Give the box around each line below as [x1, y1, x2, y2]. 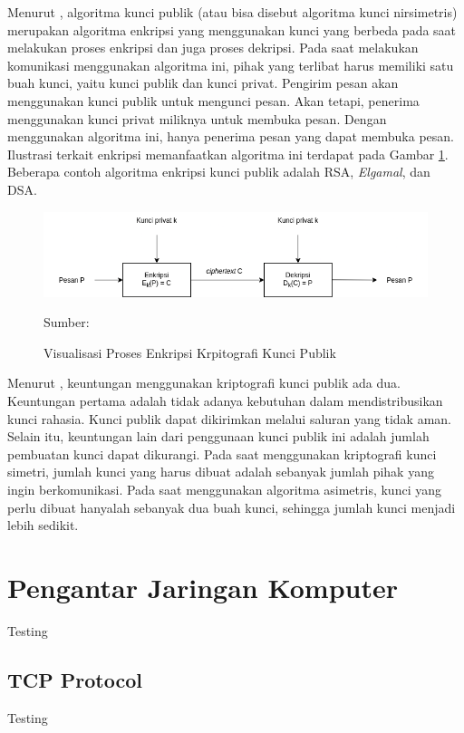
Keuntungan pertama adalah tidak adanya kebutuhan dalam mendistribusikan [7, 391, 443, 410]
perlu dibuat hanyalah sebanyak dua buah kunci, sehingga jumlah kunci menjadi [7, 497, 456, 516]
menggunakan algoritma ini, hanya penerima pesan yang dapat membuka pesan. [7, 127, 454, 146]
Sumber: [43, 313, 90, 332]
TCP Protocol [7, 665, 142, 693]
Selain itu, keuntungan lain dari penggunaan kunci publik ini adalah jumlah [7, 427, 430, 446]
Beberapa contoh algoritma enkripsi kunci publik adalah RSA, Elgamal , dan [7, 162, 430, 181]
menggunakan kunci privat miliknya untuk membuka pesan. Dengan [7, 109, 387, 128]
